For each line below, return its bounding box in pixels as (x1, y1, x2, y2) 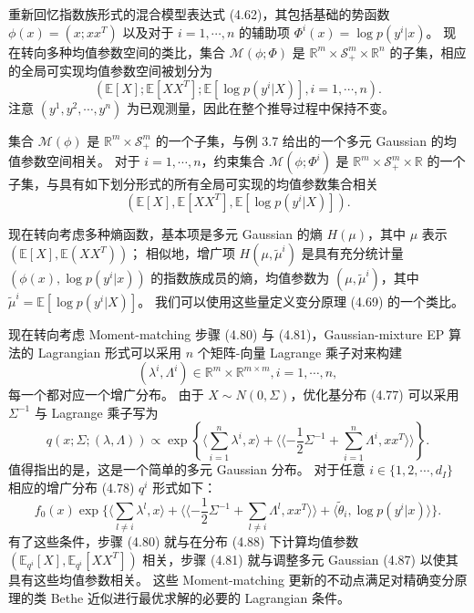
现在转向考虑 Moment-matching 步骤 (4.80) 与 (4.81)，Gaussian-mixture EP (8, 325, 445, 343)
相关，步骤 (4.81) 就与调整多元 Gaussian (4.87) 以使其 (142, 549, 459, 568)
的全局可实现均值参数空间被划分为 (8, 61, 212, 80)
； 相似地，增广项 (129, 244, 235, 263)
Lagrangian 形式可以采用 (37, 342, 182, 361)
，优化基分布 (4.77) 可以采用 (290, 385, 459, 404)
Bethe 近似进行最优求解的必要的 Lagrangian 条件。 (50, 587, 350, 607)
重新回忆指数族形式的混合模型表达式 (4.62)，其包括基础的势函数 (8, 5, 390, 23)
